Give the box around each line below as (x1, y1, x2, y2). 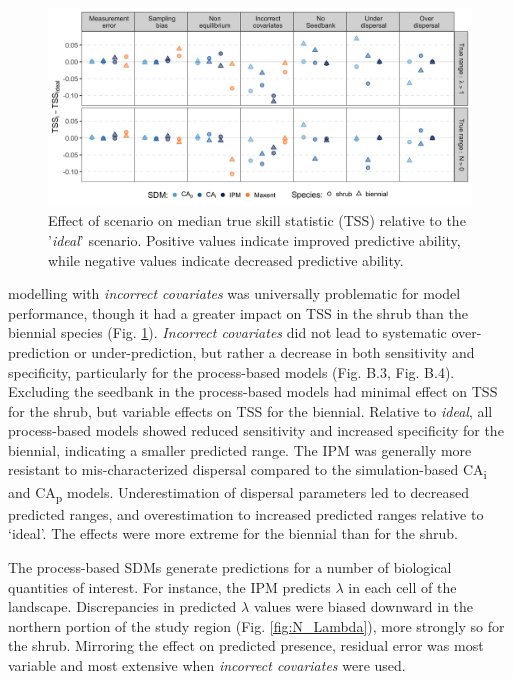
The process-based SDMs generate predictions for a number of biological (8, 556, 452, 577)
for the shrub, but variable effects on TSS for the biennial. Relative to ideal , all (8, 400, 493, 421)
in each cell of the (348, 576, 457, 597)
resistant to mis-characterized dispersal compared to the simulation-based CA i (8, 459, 487, 483)
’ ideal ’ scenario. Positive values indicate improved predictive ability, (48, 229, 461, 250)
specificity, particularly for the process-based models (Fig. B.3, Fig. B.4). (8, 361, 455, 382)
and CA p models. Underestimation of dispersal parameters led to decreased (8, 481, 469, 505)
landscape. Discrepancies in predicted (8, 596, 237, 617)
